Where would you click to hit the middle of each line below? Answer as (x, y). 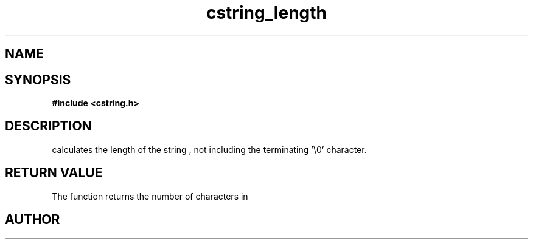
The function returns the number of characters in (150, 196)
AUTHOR (33, 220)
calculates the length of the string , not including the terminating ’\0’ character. (209, 149)
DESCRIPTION (48, 126)
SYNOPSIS (38, 80)
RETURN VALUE (54, 173)
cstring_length (266, 13)
